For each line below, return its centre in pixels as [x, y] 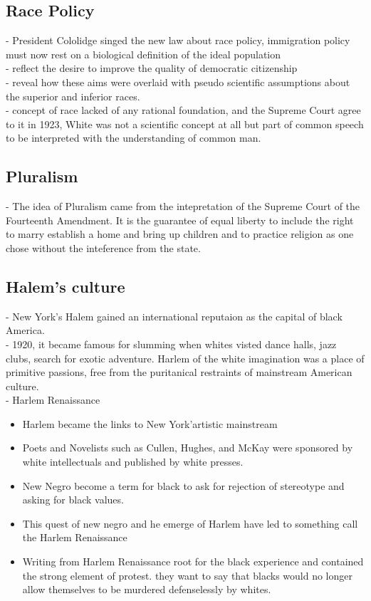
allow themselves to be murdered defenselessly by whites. [147, 589]
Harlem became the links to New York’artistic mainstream [150, 423]
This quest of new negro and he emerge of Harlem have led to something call [190, 523]
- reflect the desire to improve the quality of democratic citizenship [152, 68]
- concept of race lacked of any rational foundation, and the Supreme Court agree [183, 110]
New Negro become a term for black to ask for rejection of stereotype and [183, 485]
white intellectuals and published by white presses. [133, 462]
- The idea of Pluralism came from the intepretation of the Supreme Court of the [183, 206]
